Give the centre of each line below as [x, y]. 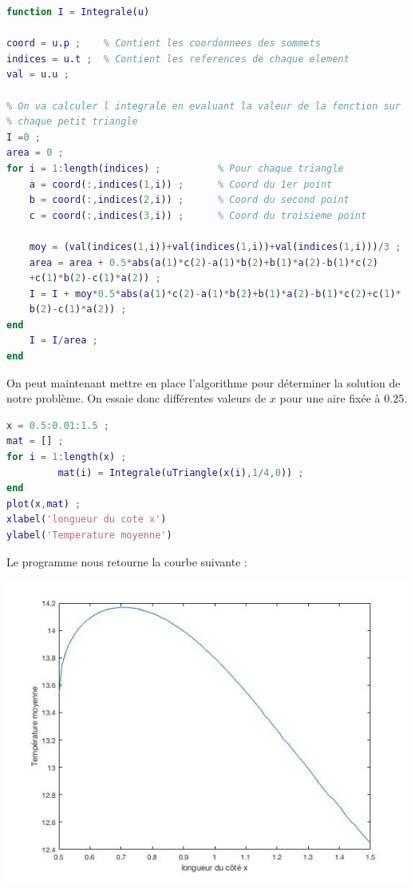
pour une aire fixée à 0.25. [344, 398]
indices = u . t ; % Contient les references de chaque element [178, 59]
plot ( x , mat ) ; [44, 504]
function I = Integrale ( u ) [78, 12]
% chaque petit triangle [72, 122]
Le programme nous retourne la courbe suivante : [127, 561]
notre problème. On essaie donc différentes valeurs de [136, 398]
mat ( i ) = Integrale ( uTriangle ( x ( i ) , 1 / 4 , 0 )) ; [181, 472]
